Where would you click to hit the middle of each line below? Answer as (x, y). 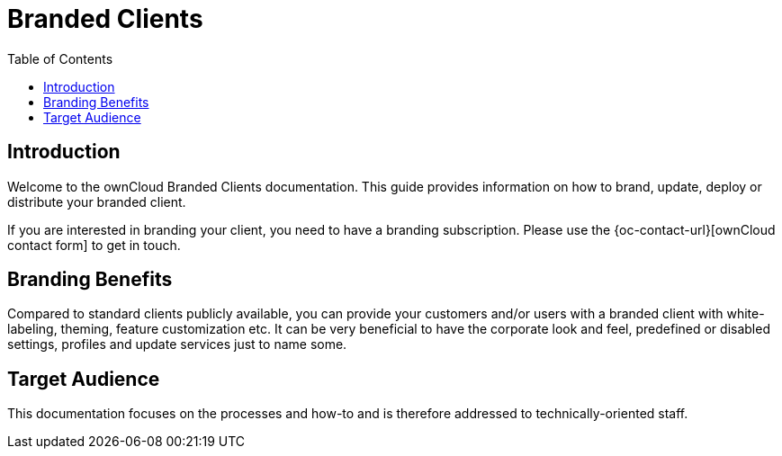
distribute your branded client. (97, 201)
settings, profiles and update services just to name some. (177, 344)
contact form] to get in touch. (94, 245)
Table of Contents (60, 58)
